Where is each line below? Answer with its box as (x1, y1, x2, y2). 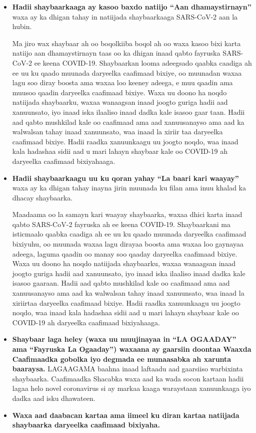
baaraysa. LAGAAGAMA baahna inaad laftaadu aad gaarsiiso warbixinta (12, 363, 243, 374)
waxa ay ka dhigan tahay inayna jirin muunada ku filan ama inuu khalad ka (12, 182, 246, 193)
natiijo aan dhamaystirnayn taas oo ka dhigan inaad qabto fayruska (12, 48, 220, 58)
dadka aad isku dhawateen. (12, 392, 95, 403)
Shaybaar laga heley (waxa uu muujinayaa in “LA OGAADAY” (12, 334, 236, 344)
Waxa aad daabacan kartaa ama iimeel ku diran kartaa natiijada (12, 409, 239, 420)
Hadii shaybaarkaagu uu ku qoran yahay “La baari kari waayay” (12, 172, 239, 183)
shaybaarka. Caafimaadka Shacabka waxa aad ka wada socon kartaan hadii (12, 373, 244, 383)
